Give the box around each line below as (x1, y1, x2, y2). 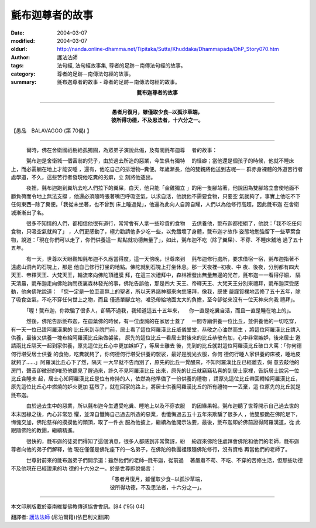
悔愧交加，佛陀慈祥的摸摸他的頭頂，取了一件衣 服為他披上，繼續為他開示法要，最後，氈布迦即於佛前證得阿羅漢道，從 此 (11, 418, 301, 425)
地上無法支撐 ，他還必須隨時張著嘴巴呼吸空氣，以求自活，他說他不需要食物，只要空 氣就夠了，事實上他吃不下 (36, 192, 301, 199)
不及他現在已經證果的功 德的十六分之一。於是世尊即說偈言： (11, 465, 156, 472)
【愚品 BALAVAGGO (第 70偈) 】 (11, 127, 92, 134)
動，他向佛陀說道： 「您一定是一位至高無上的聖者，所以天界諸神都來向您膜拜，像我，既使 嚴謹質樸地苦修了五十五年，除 (11, 288, 301, 295)
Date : (11, 29, 25, 36)
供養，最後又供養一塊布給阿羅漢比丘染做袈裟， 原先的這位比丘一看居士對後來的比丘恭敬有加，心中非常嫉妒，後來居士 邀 (11, 334, 301, 341)
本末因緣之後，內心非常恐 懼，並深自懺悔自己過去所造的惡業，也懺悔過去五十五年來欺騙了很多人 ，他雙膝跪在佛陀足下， (11, 410, 301, 417)
